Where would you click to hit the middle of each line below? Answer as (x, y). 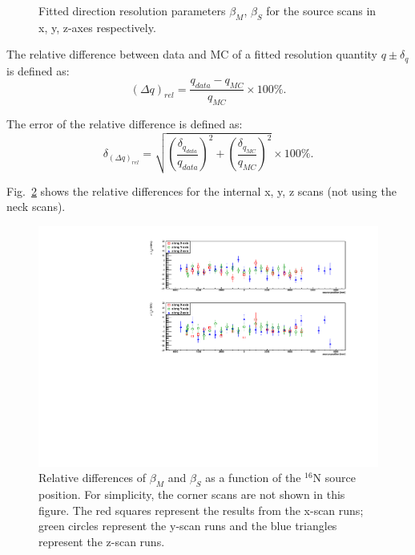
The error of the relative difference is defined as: (125, 124)
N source (334, 478)
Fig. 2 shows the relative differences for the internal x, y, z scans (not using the (201, 190)
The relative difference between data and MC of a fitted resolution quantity (192, 54)
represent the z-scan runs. (102, 541)
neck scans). (36, 207)
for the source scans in (321, 10)
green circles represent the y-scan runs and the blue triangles (188, 526)
